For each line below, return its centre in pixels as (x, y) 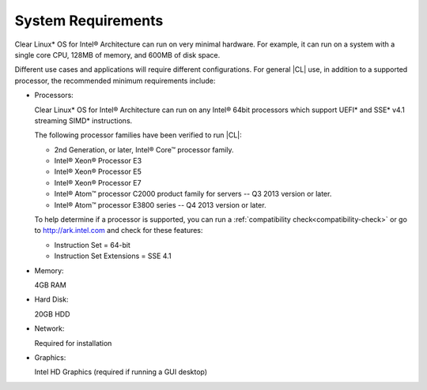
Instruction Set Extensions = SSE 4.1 (113, 256)
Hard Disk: (51, 299)
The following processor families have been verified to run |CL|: (138, 135)
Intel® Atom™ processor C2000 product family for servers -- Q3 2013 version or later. (193, 194)
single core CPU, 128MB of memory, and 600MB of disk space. (117, 54)
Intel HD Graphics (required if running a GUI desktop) (121, 372)
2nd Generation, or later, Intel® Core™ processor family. (144, 149)
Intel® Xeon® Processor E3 (98, 161)
